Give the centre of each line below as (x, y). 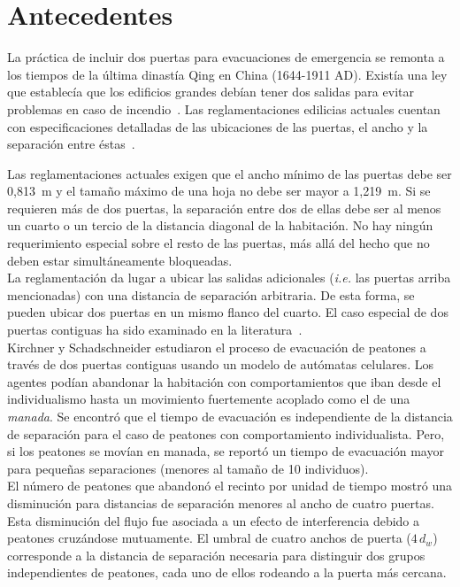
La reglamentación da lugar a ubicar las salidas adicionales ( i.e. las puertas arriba (229, 278)
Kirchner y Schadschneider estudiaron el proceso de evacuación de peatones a (217, 347)
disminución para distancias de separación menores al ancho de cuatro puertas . (221, 502)
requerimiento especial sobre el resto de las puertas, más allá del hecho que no (218, 243)
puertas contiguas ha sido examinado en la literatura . (155, 330)
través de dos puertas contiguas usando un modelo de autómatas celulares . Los (220, 364)
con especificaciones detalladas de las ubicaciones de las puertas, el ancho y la (218, 126)
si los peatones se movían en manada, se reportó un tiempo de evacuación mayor (226, 451)
